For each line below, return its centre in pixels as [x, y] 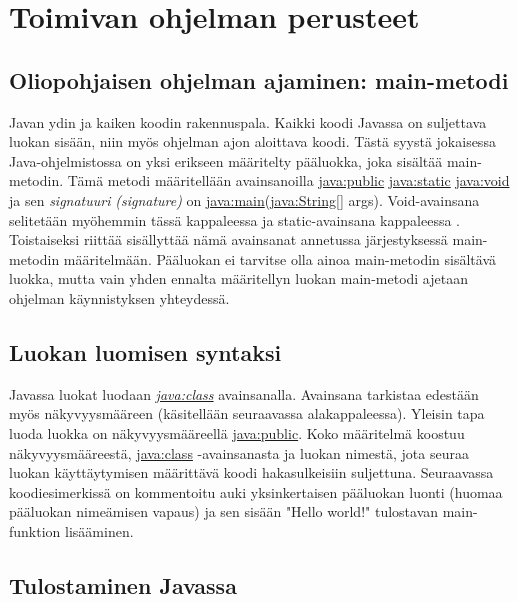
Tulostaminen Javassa [123, 584]
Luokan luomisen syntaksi [145, 351]
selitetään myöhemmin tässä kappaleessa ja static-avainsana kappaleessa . [234, 219]
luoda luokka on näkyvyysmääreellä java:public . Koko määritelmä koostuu [237, 432]
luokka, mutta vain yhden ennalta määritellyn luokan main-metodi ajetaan [238, 278]
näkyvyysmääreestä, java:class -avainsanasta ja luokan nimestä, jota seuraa [239, 452]
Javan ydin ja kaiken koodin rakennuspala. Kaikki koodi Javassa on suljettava [248, 121]
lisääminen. [99, 530]
